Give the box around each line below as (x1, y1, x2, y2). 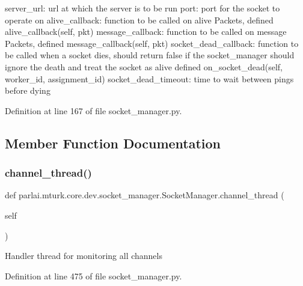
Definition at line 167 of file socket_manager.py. (5, 104, 182, 117)
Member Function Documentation (5, 133, 221, 152)
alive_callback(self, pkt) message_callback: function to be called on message (5, 25, 287, 38)
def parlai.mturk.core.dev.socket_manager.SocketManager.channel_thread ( (5, 189, 284, 201)
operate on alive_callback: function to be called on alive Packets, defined (5, 13, 274, 26)
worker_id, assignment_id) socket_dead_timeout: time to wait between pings (5, 72, 294, 85)
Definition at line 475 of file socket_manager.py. (5, 269, 182, 282)
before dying (5, 84, 50, 97)
